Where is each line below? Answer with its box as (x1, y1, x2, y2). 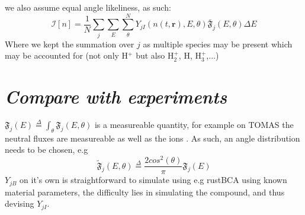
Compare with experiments (5, 84, 227, 109)
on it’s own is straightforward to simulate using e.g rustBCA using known (20, 174, 287, 186)
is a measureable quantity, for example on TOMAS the (94, 118, 294, 131)
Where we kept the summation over (5, 37, 134, 50)
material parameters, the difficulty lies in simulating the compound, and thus (5, 185, 285, 198)
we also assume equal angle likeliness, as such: (5, 1, 171, 13)
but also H (136, 49, 174, 62)
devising (5, 197, 34, 210)
